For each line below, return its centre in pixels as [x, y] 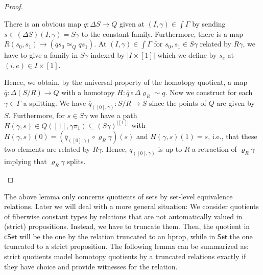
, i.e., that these [233, 136]
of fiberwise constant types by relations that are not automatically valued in [123, 216]
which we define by [187, 55]
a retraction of [214, 149]
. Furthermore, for [37, 115]
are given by [236, 102]
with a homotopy [88, 92]
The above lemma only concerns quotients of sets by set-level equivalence [118, 196]
